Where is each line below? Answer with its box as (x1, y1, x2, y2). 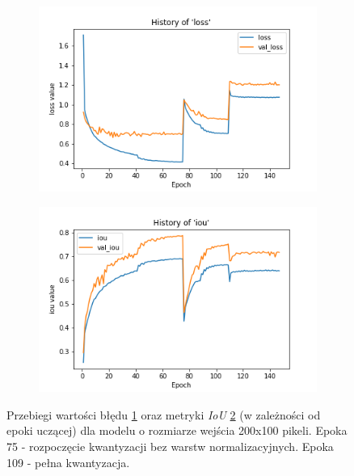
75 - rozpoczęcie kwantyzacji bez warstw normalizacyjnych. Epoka (6, 438, 334, 455)
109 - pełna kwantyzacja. (6, 453, 130, 470)
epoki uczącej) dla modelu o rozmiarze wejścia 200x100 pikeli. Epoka (6, 422, 348, 439)
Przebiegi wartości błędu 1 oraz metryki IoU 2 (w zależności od (6, 406, 321, 423)
